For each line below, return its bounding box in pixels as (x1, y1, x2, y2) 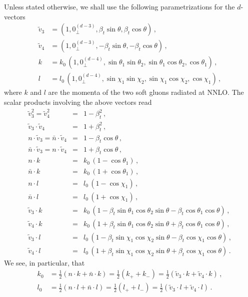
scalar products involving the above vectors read (4, 96, 152, 107)
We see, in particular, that (4, 257, 85, 268)
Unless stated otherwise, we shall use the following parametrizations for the (4, 1, 235, 11)
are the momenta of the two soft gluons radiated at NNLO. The (48, 87, 244, 97)
